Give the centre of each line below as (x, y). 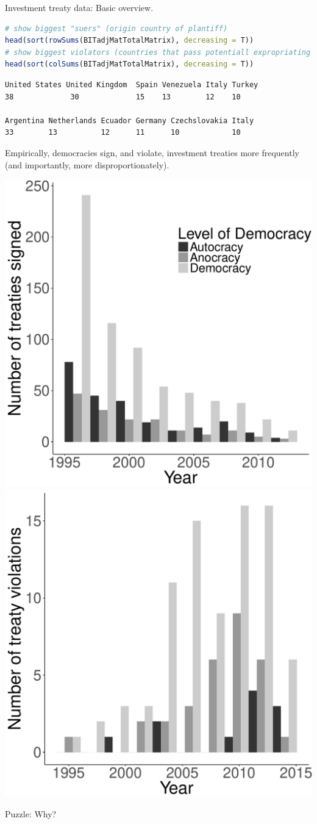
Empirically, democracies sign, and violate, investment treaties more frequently (152, 152)
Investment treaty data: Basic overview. (79, 7)
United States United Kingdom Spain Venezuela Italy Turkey (132, 84)
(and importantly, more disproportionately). (87, 164)
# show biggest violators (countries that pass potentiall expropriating (158, 52)
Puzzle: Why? (31, 814)
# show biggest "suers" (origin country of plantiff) (116, 28)
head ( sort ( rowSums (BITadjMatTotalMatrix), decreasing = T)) (130, 41)
